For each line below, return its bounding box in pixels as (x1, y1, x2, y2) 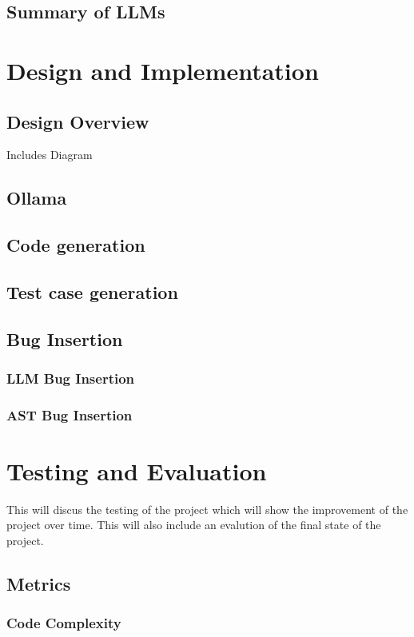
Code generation (6, 233, 145, 257)
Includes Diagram (6, 146, 93, 163)
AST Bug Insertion (6, 404, 133, 424)
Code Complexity (6, 613, 121, 633)
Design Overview (6, 109, 149, 133)
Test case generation (6, 279, 178, 304)
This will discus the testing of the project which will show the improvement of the (6, 500, 408, 517)
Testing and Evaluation (6, 454, 267, 487)
